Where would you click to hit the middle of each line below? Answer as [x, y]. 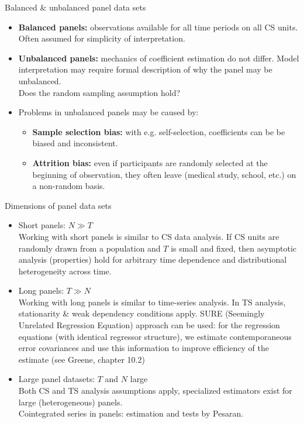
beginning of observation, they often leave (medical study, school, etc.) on [164, 174]
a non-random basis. [69, 186]
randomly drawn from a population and [89, 248]
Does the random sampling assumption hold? [99, 92]
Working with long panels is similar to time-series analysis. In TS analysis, [152, 302]
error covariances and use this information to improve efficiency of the [144, 348]
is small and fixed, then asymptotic [234, 248]
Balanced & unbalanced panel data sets [75, 7]
